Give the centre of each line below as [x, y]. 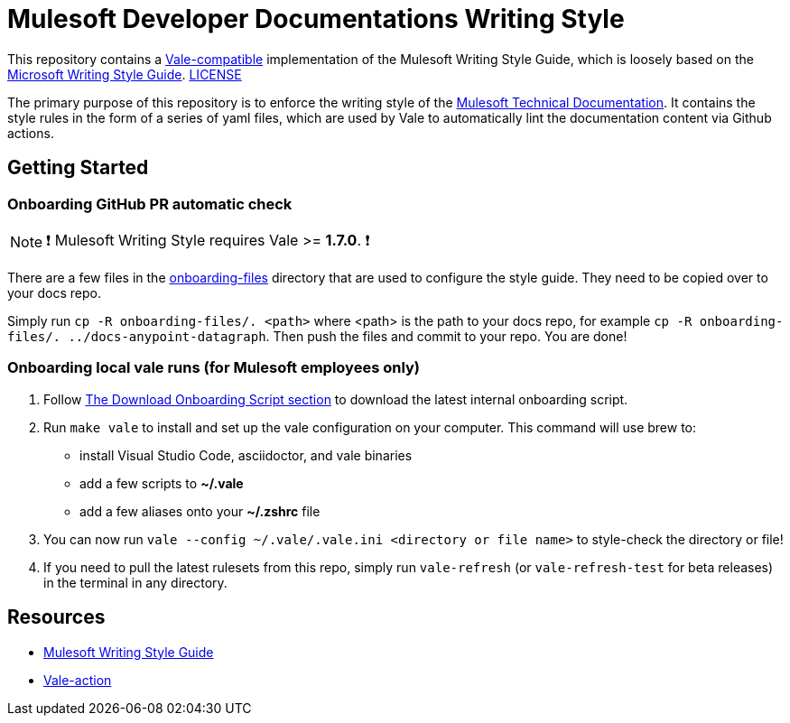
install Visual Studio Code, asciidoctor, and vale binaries [246, 455]
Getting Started [78, 168]
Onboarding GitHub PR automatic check [150, 204]
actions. [31, 133]
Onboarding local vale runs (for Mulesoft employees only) [214, 368]
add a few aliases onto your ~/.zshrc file [200, 511]
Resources [56, 617]
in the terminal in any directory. [135, 582]
